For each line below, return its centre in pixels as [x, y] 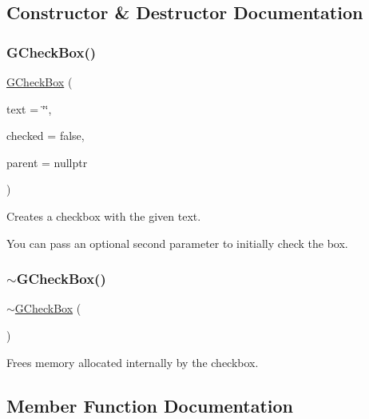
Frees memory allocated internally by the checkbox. [133, 362]
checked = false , [46, 136]
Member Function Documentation [150, 405]
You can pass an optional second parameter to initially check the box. [177, 243]
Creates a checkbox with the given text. [104, 215]
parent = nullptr [47, 162]
